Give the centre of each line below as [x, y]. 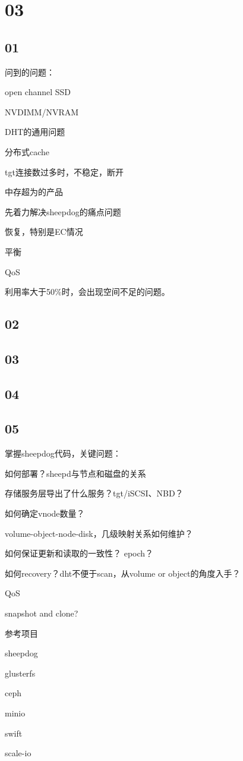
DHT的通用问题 [35, 132]
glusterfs [20, 673]
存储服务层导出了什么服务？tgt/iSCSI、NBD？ [94, 493]
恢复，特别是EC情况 [44, 232]
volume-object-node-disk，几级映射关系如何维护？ [99, 533]
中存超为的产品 [34, 192]
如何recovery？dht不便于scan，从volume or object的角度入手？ [123, 573]
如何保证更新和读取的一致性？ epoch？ [79, 553]
